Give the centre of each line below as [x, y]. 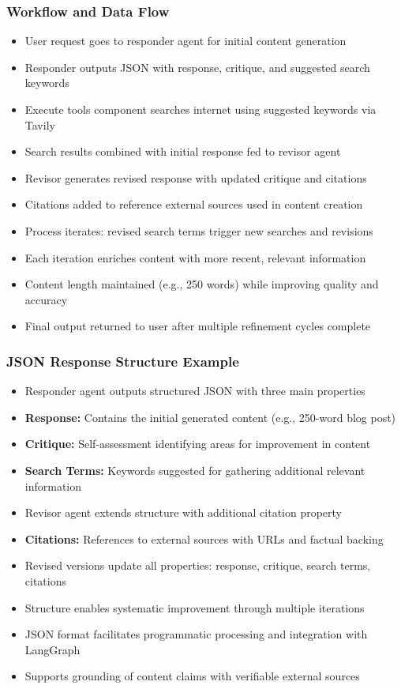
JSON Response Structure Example [123, 361]
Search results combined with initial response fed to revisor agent [183, 151]
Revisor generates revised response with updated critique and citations [196, 177]
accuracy [46, 299]
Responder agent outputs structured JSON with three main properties [195, 391]
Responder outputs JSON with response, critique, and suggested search [197, 67]
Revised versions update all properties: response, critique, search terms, [198, 565]
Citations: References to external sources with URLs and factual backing [204, 538]
